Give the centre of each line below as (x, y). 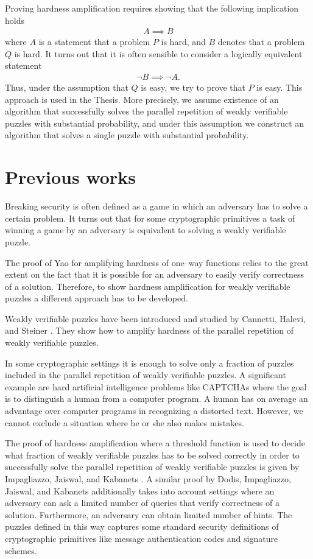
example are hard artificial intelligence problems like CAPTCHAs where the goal (156, 386)
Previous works (70, 177)
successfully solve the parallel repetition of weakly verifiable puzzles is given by (152, 467)
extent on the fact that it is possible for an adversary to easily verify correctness (155, 274)
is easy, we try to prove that (193, 87)
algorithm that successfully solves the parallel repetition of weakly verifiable (146, 111)
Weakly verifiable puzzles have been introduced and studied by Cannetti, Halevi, (156, 318)
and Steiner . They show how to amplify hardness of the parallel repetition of (149, 330)
